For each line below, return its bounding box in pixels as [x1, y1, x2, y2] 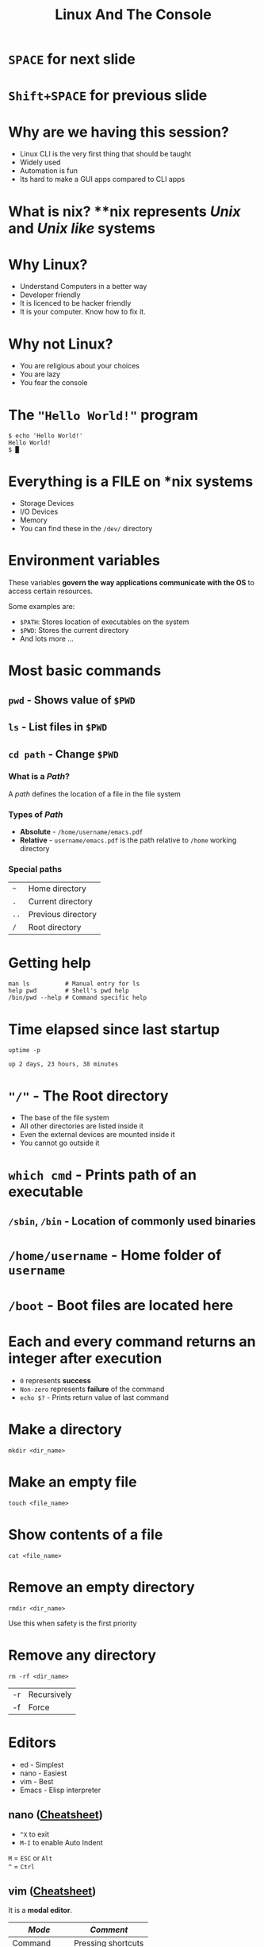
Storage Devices [19, 499, 75, 508]
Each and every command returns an [8, 1332, 256, 1351]
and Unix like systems [8, 219, 156, 237]
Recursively [28, 1689, 72, 1700]
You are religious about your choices [19, 361, 140, 371]
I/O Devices [19, 507, 59, 517]
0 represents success [19, 1376, 91, 1386]
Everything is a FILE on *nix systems [8, 472, 254, 490]
